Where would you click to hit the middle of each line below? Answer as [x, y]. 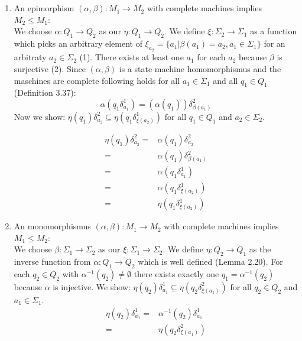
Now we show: [40, 116]
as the [260, 249]
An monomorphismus [52, 226]
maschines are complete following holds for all [97, 80]
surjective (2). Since [50, 68]
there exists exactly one [176, 273]
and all [225, 80]
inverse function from [52, 262]
